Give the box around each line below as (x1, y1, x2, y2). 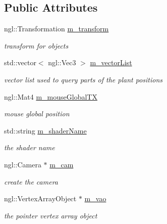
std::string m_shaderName (4, 125, 87, 136)
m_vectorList (90, 57, 132, 68)
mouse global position (4, 108, 70, 119)
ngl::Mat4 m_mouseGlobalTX (4, 91, 97, 102)
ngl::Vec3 (48, 57, 76, 68)
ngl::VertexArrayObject (4, 193, 77, 204)
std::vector (4, 57, 36, 68)
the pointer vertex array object (4, 210, 97, 220)
